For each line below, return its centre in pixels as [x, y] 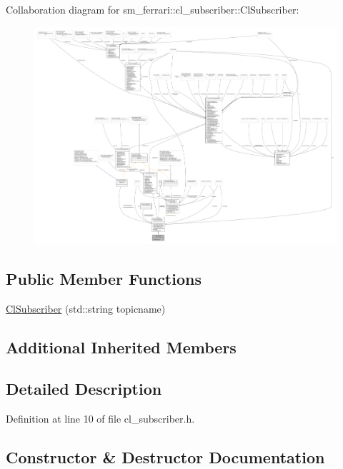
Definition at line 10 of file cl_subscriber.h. [100, 419]
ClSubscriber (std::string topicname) [86, 308]
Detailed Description [84, 389]
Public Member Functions [104, 278]
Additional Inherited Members [121, 347]
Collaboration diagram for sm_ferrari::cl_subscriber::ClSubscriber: [153, 9]
